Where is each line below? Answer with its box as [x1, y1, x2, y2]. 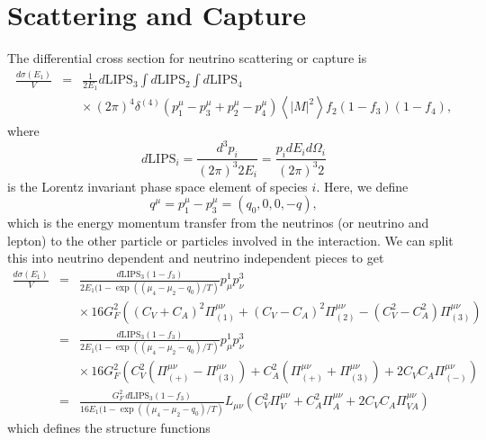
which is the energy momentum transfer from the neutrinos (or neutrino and [7, 213, 429, 232]
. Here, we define [316, 176, 409, 195]
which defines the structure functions [7, 418, 211, 436]
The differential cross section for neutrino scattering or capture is [7, 49, 367, 67]
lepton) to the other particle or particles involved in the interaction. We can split [7, 230, 454, 249]
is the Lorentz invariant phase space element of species [7, 176, 308, 195]
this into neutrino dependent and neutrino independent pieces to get [7, 248, 384, 267]
